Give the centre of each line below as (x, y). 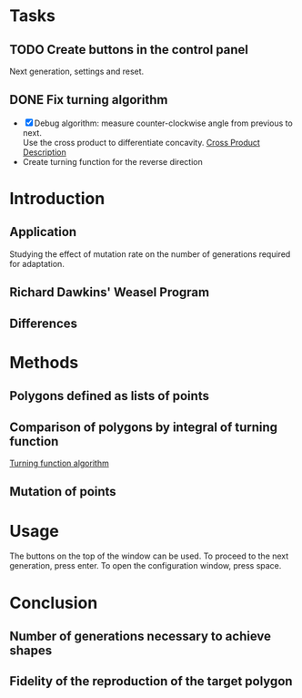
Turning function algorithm (59, 463)
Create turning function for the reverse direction (112, 161)
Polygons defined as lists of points (109, 396)
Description (44, 152)
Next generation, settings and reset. (77, 71)
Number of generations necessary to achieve (140, 636)
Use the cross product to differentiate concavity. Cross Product (141, 142)
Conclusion (54, 603)
